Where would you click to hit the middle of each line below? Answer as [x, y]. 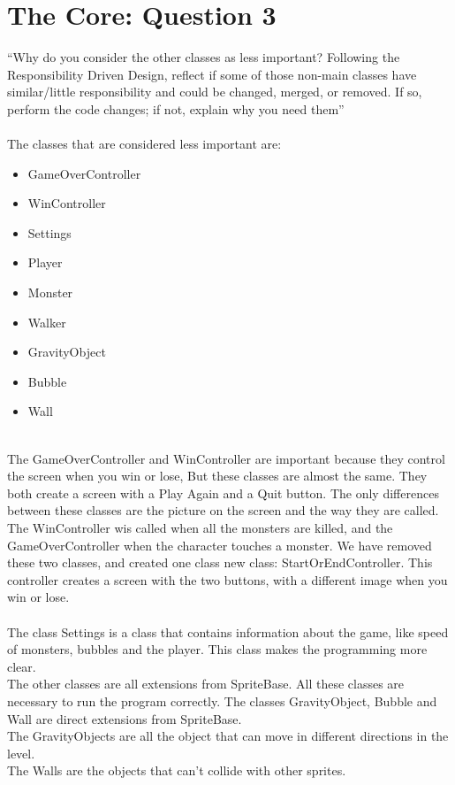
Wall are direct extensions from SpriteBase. [125, 718]
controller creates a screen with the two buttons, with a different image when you [227, 579]
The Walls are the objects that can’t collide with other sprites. [177, 770]
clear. [22, 666]
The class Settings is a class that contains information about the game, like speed [228, 631]
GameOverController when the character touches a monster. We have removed [220, 545]
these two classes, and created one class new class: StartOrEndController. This [220, 562]
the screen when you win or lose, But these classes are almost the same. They [217, 476]
